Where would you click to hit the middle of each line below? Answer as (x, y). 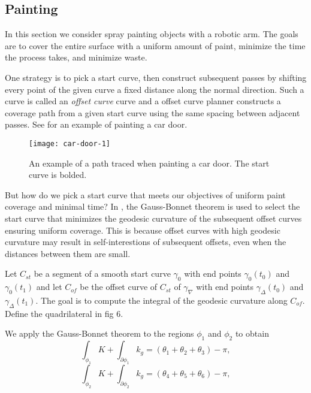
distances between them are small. (68, 253)
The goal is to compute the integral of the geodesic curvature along (164, 300)
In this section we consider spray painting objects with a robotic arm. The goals (152, 34)
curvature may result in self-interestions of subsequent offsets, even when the (146, 242)
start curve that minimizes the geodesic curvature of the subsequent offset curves (153, 218)
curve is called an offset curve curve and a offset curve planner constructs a (143, 101)
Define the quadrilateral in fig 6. (64, 313)
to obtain (252, 333)
